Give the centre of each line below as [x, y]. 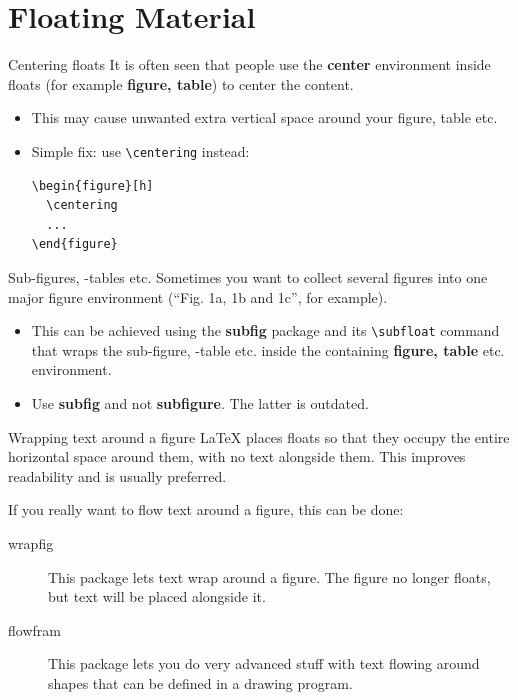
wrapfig [31, 542]
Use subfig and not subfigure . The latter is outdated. [200, 402]
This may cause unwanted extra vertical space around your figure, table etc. [264, 117]
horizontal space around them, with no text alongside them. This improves [237, 456]
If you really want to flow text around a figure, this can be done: [206, 509]
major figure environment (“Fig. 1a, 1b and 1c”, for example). [198, 296]
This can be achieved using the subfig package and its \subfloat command [265, 330]
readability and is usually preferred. [117, 475]
